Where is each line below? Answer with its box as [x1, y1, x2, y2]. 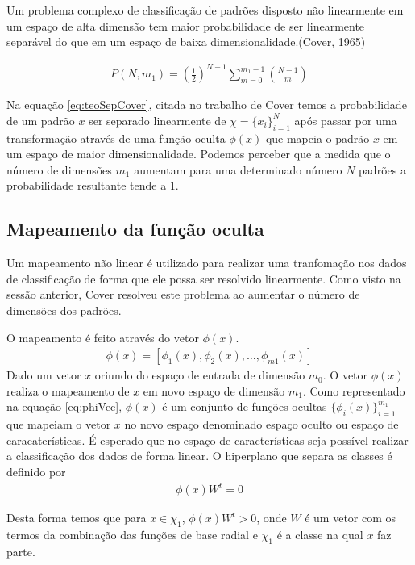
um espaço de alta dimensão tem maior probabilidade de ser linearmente [6, 17, 365, 34]
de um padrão [6, 111, 75, 128]
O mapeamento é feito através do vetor [6, 329, 199, 345]
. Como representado [302, 382, 405, 399]
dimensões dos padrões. [6, 302, 122, 319]
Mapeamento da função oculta [6, 216, 264, 241]
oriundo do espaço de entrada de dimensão [94, 366, 305, 383]
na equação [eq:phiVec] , [6, 398, 122, 415]
